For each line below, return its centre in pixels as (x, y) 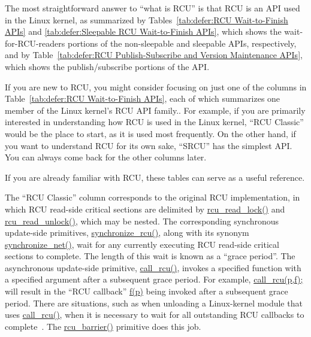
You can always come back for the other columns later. (106, 157)
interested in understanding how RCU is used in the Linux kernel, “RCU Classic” (154, 122)
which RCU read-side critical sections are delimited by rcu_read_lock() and (145, 209)
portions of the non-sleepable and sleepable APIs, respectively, (182, 43)
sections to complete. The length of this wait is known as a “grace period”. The (150, 256)
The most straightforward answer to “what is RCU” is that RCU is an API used (153, 8)
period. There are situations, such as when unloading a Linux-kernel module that (154, 303)
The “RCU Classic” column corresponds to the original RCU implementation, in (153, 197)
